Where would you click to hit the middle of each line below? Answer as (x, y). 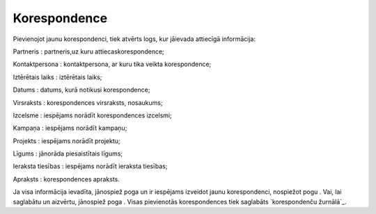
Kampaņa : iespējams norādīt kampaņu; (70, 128)
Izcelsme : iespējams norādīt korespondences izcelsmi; (92, 115)
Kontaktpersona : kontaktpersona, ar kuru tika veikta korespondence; (112, 64)
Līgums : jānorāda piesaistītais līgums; (68, 154)
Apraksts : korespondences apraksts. (66, 179)
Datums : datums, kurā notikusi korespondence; (81, 90)
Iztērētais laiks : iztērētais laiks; (57, 77)
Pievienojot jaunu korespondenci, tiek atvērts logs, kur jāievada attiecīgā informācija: (134, 39)
